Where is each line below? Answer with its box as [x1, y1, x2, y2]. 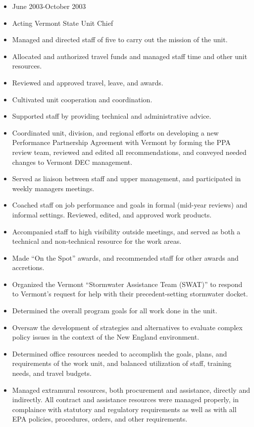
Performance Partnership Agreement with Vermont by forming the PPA [12, 137, 231, 147]
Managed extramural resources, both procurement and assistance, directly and [12, 384, 250, 395]
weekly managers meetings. [12, 183, 95, 193]
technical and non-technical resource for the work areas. [12, 236, 182, 246]
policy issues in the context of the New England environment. [12, 332, 200, 342]
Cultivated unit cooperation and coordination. [12, 94, 152, 104]
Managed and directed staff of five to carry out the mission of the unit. [12, 34, 228, 45]
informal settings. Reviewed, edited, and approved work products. [12, 209, 212, 219]
